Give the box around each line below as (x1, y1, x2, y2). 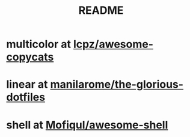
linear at (6, 78, 48, 91)
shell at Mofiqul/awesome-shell (6, 118, 168, 132)
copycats (6, 50, 54, 64)
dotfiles (6, 91, 46, 104)
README (78, 4, 124, 17)
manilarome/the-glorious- (50, 78, 184, 91)
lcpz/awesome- (73, 37, 154, 51)
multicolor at (6, 37, 71, 51)
